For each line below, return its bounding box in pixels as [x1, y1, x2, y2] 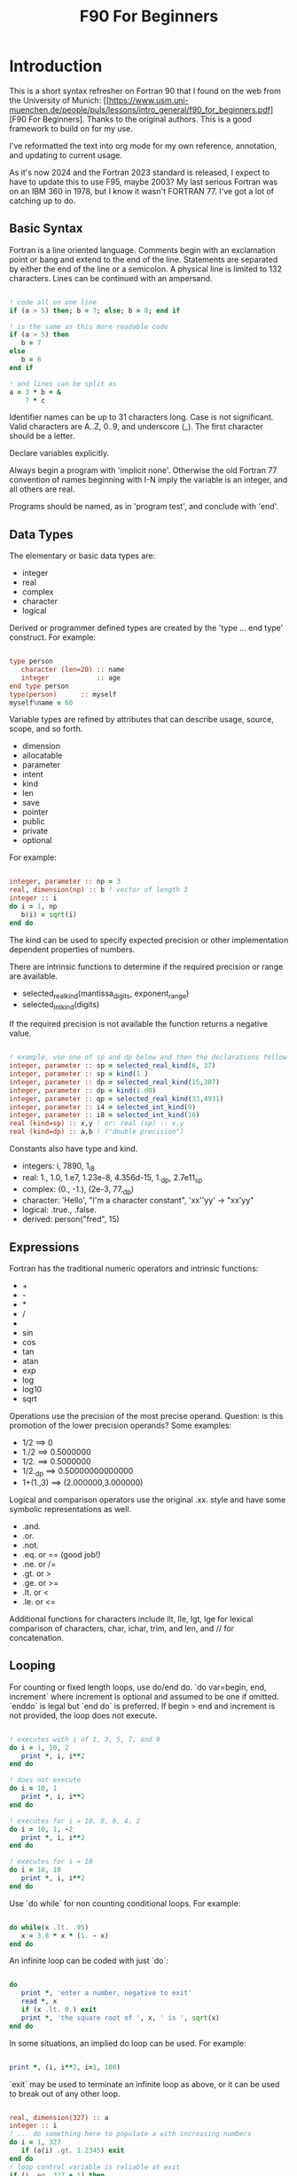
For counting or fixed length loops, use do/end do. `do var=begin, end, [9, 1682, 267, 1692]
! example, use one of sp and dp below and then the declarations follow [9, 1053, 288, 1062]
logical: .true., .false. [21, 1204, 98, 1215]
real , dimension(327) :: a [9, 2113, 109, 2122]
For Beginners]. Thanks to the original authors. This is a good [27, 114, 253, 124]
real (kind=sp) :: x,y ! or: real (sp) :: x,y [9, 1119, 184, 1128]
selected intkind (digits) [21, 999, 100, 1013]
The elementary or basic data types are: [9, 550, 156, 561]
